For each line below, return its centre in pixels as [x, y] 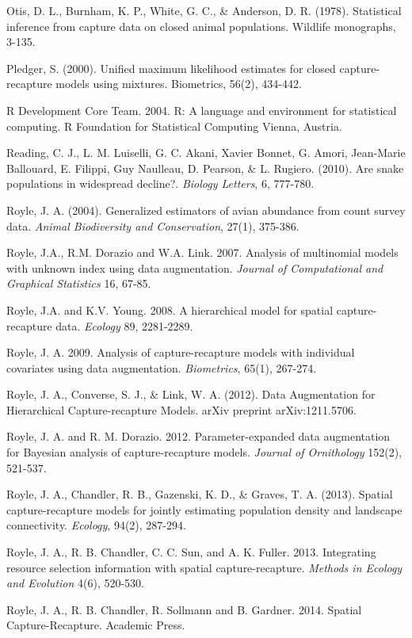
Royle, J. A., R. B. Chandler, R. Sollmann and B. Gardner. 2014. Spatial [184, 609]
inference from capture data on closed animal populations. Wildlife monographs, [201, 26]
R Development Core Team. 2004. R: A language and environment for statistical [202, 110]
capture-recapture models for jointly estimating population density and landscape [204, 509]
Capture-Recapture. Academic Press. [96, 625]
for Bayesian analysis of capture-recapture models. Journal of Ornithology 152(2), [204, 452]
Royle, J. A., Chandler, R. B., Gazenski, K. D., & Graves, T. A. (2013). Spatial [200, 494]
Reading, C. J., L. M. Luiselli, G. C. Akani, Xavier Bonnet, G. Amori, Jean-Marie [206, 153]
